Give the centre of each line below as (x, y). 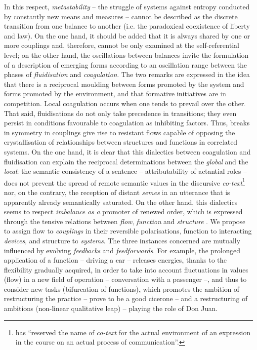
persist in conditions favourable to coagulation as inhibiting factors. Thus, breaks (127, 123)
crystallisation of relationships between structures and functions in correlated (121, 142)
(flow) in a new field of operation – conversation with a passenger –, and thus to (125, 279)
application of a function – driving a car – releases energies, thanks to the (115, 260)
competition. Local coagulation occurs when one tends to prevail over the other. (125, 103)
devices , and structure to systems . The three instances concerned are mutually (122, 240)
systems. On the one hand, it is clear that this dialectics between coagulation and (128, 151)
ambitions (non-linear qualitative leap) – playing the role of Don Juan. (111, 308)
